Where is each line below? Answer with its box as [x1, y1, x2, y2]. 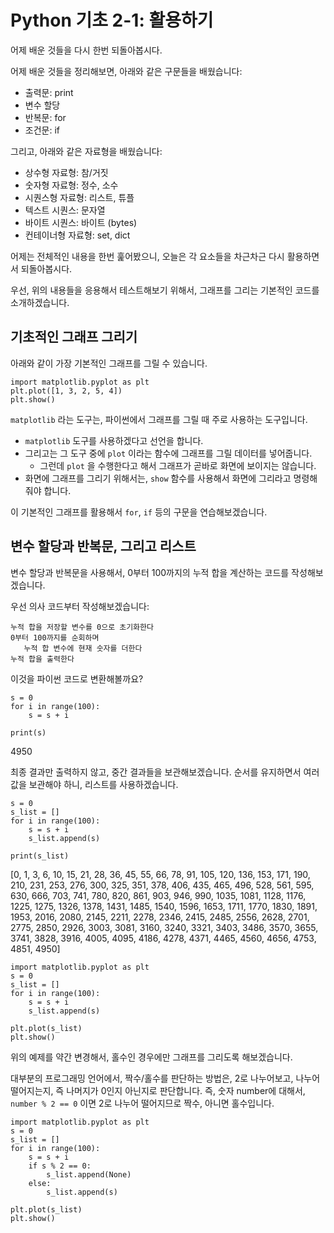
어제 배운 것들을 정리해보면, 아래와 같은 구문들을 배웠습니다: [10, 65, 243, 77]
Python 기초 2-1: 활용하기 [10, 9, 214, 32]
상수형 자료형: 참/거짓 [24, 166, 109, 178]
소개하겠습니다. [10, 296, 70, 308]
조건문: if [24, 124, 60, 136]
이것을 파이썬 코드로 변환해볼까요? [10, 672, 144, 685]
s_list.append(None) [46, 1169, 132, 1180]
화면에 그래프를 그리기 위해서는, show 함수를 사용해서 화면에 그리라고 [24, 472, 292, 484]
